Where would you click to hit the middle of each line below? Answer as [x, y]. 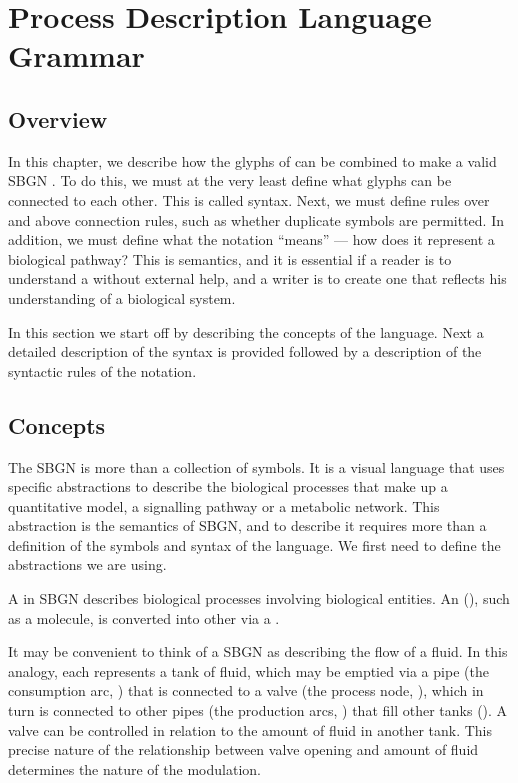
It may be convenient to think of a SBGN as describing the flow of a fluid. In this [258, 651]
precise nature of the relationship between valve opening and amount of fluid [243, 749]
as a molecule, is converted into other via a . [144, 617]
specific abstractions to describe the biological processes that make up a [228, 486]
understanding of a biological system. [122, 297]
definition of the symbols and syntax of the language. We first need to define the [254, 544]
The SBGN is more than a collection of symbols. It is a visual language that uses [256, 466]
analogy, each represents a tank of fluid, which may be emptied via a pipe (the [248, 670]
